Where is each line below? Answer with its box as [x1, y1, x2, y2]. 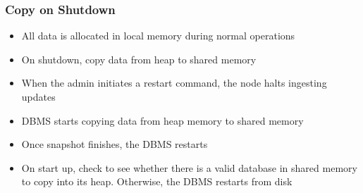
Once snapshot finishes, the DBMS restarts [21, 137, 208, 151]
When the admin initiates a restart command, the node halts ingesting [21, 75, 327, 90]
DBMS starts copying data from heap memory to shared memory [21, 113, 304, 127]
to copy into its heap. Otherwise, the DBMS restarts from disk [21, 174, 293, 189]
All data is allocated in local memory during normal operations [21, 28, 295, 43]
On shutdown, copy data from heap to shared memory [21, 51, 257, 66]
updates [21, 89, 56, 104]
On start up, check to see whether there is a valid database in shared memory [21, 160, 357, 175]
